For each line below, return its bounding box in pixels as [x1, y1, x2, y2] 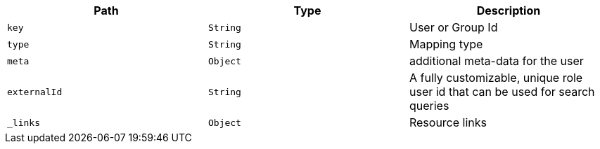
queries [409, 99, 449, 113]
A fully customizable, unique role [409, 71, 583, 85]
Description [476, 3, 541, 17]
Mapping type [409, 37, 483, 51]
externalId [7, 86, 63, 97]
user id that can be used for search [409, 85, 595, 99]
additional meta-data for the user [409, 54, 584, 68]
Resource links [409, 115, 487, 129]
